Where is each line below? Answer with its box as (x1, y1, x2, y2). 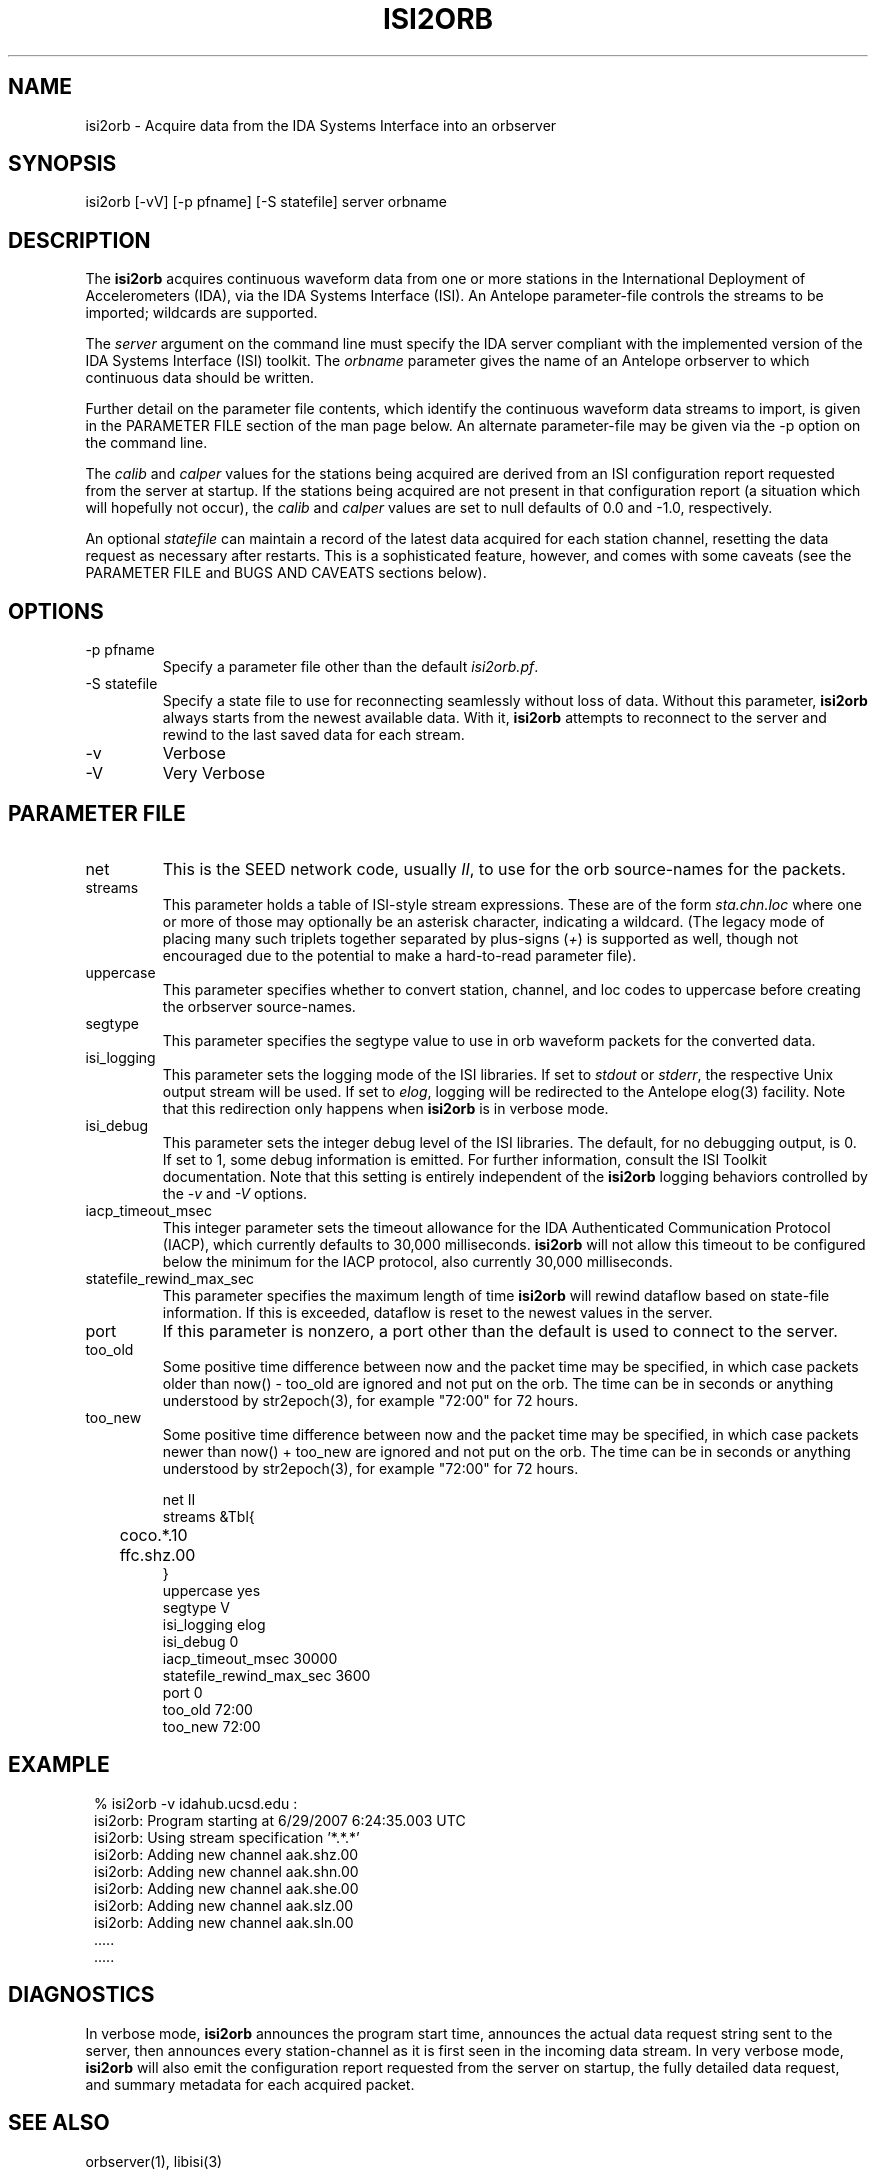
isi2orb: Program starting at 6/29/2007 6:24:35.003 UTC (94, 1811, 466, 1829)
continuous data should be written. (85, 369, 315, 387)
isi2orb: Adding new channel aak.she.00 (94, 1879, 359, 1897)
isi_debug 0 (162, 1632, 239, 1650)
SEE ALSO (8, 2110, 110, 2136)
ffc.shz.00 (119, 1544, 196, 1565)
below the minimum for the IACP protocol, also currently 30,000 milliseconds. (162, 1252, 673, 1270)
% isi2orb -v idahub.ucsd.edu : (94, 1794, 298, 1812)
